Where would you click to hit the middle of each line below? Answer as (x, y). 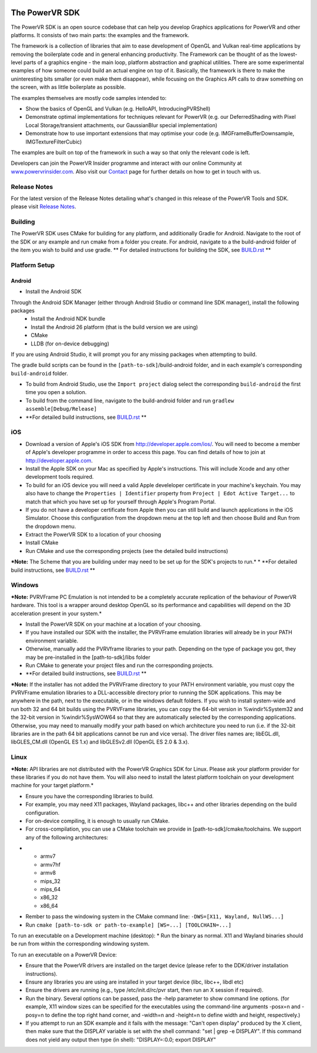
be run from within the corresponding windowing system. (80, 944)
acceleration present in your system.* (56, 613)
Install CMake (42, 543)
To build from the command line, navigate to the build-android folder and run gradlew (130, 401)
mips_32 (50, 881)
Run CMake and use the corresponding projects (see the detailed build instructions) (127, 551)
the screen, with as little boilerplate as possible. (68, 87)
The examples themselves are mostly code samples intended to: (89, 98)
